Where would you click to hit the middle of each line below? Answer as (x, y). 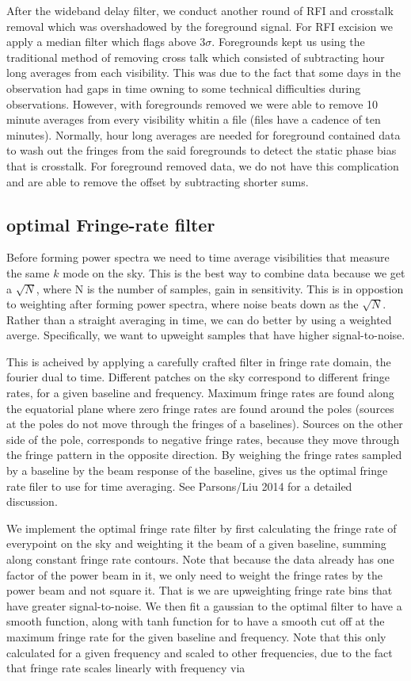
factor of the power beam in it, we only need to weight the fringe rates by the (195, 574)
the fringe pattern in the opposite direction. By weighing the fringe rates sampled (204, 455)
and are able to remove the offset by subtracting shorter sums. (158, 181)
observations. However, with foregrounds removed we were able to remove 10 (192, 103)
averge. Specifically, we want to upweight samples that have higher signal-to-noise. (206, 335)
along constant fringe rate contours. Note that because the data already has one (200, 559)
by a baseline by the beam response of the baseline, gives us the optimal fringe (197, 471)
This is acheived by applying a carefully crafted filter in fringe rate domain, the (199, 361)
